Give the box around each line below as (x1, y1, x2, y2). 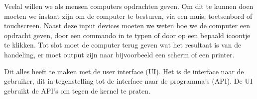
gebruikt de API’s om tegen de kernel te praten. (4, 85, 150, 96)
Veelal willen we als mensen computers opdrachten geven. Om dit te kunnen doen (4, 1, 254, 11)
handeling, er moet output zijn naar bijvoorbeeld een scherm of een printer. (4, 49, 235, 59)
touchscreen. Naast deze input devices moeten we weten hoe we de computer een (4, 20, 251, 31)
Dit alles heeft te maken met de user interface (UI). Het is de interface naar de (4, 66, 244, 76)
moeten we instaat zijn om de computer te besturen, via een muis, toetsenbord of (4, 10, 253, 21)
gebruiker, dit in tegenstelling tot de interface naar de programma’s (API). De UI (4, 76, 253, 86)
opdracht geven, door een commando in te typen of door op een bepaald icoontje (4, 30, 251, 40)
